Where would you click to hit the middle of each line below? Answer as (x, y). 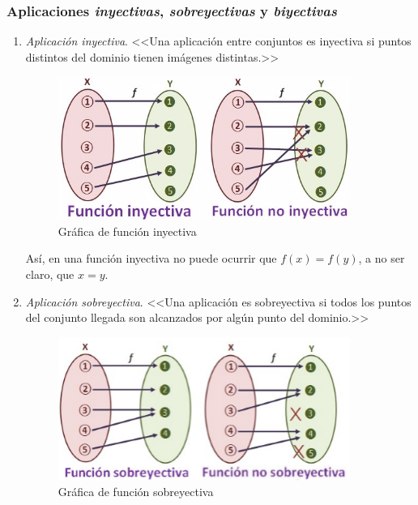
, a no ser (382, 258)
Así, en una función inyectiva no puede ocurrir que (151, 258)
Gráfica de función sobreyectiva (136, 492)
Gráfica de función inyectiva (127, 231)
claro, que (50, 274)
